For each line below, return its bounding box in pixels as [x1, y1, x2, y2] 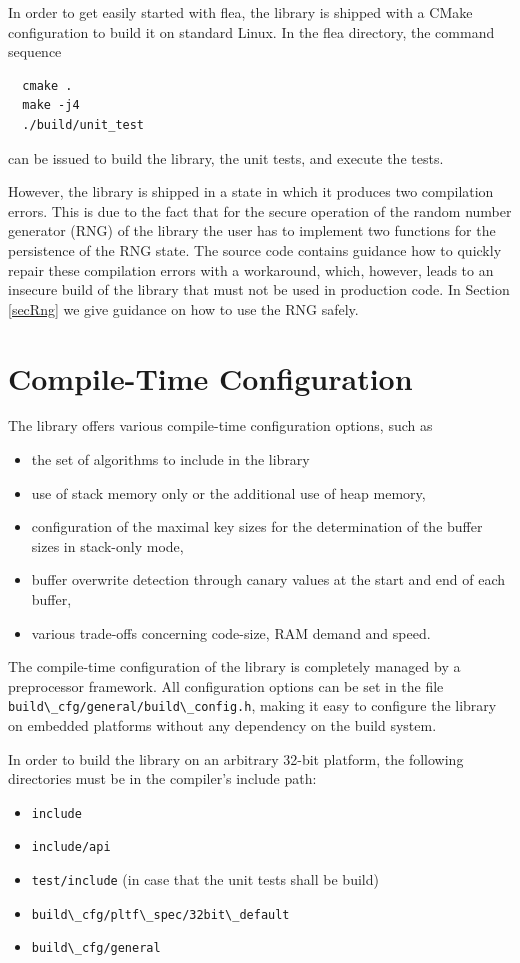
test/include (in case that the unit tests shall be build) [31, 869, 379, 890]
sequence [8, 41, 62, 62]
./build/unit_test [22, 117, 145, 132]
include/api [31, 840, 111, 855]
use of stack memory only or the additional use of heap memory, [31, 482, 426, 503]
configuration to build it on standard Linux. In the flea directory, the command [8, 21, 495, 42]
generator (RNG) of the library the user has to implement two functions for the [8, 220, 496, 241]
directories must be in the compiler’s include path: [8, 768, 317, 789]
